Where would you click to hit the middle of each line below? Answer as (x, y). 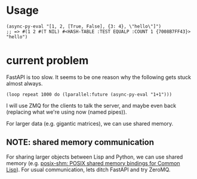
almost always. (24, 83)
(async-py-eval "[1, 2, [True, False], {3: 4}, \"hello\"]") (84, 26)
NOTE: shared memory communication (80, 142)
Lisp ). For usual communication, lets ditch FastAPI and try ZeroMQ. (88, 169)
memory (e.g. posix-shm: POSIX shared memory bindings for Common (93, 163)
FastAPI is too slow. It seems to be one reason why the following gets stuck (98, 77)
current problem (47, 61)
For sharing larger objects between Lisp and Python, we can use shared (95, 157)
